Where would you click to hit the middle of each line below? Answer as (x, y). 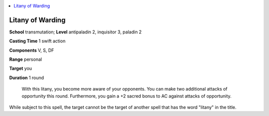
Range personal (26, 59)
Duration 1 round (27, 78)
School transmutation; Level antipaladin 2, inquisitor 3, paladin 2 (75, 32)
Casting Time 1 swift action (37, 41)
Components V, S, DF (32, 50)
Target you (21, 68)
